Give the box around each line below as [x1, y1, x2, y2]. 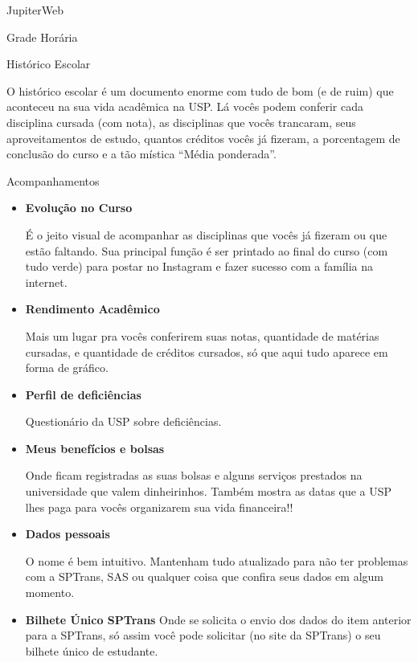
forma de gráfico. [25, 359, 109, 376]
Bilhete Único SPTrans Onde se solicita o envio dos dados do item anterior [25, 611, 412, 627]
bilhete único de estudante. [25, 642, 158, 659]
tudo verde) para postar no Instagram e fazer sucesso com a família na [25, 258, 374, 275]
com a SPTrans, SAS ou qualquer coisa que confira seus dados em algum [25, 568, 383, 585]
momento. [25, 584, 75, 601]
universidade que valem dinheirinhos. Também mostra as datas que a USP [25, 483, 392, 500]
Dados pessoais [25, 525, 110, 542]
